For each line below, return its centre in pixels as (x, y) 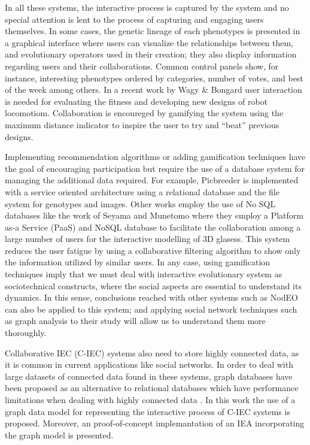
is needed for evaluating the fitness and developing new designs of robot (136, 101)
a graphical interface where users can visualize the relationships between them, (149, 42)
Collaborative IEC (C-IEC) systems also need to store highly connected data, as (152, 352)
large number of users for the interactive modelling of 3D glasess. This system (148, 239)
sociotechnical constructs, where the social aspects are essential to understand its (153, 285)
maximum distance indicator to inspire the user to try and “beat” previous (142, 124)
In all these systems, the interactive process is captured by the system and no (147, 7)
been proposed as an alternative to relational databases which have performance (152, 388)
